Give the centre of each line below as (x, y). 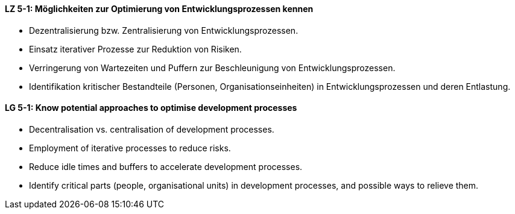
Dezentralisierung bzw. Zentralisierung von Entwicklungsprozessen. (164, 30)
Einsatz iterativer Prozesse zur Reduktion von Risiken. (135, 49)
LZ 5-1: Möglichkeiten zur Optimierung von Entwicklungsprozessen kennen (159, 9)
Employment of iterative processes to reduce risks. (130, 148)
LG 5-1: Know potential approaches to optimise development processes (151, 108)
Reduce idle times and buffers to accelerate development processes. (166, 166)
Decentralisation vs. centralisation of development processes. (152, 129)
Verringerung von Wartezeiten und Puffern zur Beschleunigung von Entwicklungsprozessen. (212, 68)
